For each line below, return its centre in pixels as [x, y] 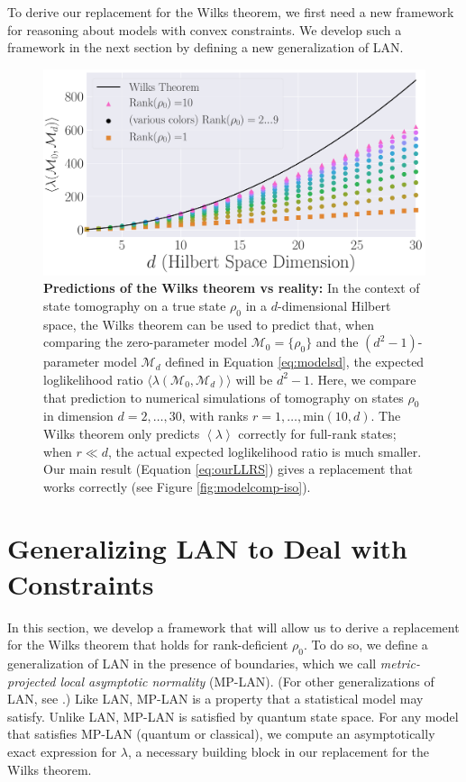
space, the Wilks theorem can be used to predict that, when [209, 324]
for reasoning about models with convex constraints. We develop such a [205, 29]
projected [32, 681]
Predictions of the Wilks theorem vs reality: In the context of [232, 288]
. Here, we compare [363, 379]
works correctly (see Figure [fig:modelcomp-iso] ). [177, 486]
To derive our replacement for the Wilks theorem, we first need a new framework [231, 12]
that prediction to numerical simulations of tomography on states [224, 397]
